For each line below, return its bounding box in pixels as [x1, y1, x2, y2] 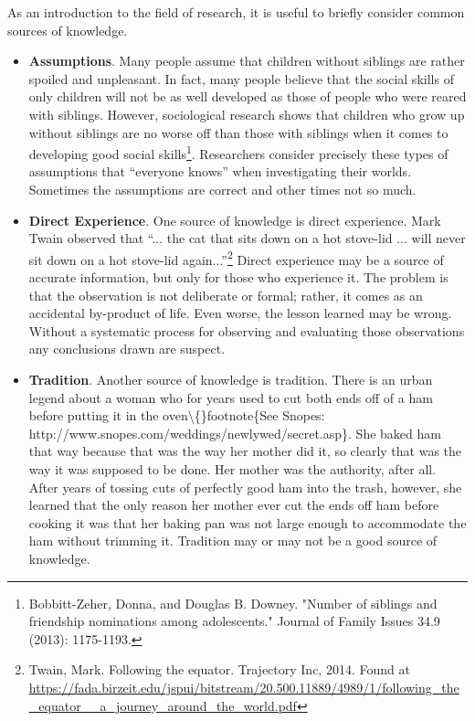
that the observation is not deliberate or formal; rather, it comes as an [28, 285, 423, 304]
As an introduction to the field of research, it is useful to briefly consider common [7, 3, 465, 21]
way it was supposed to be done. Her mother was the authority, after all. [28, 459, 437, 478]
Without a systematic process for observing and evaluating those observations [28, 321, 465, 340]
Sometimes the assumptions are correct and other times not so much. [28, 180, 417, 198]
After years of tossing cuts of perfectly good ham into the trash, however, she [28, 477, 462, 496]
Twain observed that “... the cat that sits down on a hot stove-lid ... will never [28, 228, 466, 248]
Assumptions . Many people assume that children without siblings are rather [28, 51, 465, 70]
